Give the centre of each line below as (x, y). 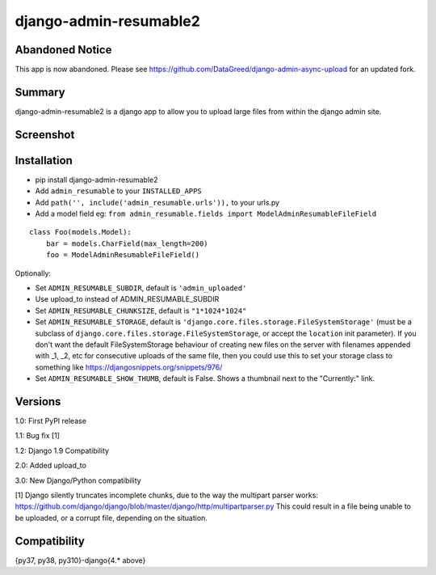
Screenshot (45, 135)
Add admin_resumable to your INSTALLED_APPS (118, 191)
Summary (40, 92)
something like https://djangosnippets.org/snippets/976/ (129, 367)
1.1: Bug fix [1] (38, 436)
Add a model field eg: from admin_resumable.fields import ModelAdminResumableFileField (206, 214)
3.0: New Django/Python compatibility (78, 480)
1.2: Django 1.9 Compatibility (62, 450)
